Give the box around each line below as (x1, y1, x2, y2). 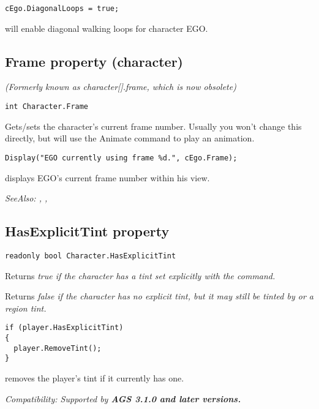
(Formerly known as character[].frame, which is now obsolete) (5, 80, 236, 93)
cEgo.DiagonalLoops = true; (5, 4, 119, 13)
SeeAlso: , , (5, 192, 48, 204)
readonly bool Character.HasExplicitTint (5, 251, 176, 260)
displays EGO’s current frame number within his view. (5, 171, 210, 184)
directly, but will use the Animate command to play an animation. (5, 132, 255, 144)
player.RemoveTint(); (13, 343, 102, 353)
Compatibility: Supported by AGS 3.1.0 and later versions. (5, 392, 241, 405)
